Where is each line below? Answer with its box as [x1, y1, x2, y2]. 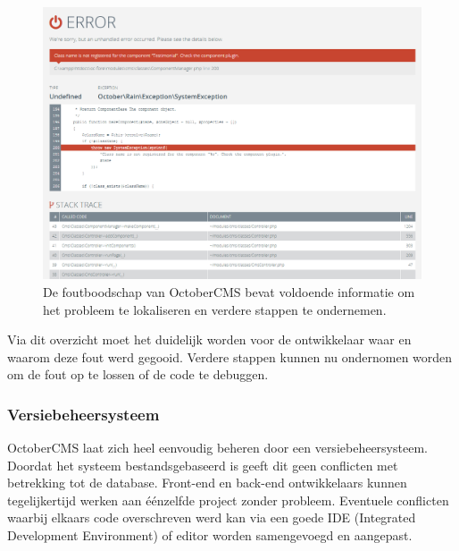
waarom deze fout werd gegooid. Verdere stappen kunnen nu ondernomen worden [7, 347, 453, 366]
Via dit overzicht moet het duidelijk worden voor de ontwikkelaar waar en [7, 330, 412, 349]
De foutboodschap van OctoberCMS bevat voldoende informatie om [43, 282, 415, 301]
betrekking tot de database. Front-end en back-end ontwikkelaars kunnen [7, 473, 407, 492]
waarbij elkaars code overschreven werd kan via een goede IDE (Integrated [7, 508, 416, 527]
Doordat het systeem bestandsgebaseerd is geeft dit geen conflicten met [7, 455, 398, 474]
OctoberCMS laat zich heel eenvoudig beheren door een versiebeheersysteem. [7, 438, 428, 457]
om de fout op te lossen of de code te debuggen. [7, 365, 269, 384]
